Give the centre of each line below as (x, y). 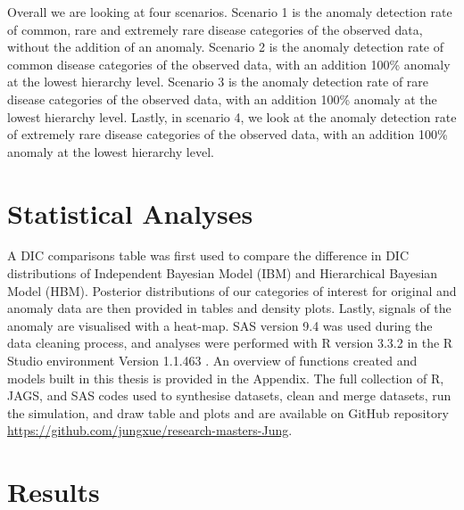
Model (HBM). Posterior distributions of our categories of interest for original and (232, 290)
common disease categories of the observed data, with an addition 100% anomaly (229, 64)
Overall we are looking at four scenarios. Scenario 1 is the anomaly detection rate (230, 12)
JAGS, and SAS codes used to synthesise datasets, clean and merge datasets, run (229, 395)
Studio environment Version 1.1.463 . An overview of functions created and (212, 361)
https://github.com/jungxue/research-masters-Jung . (150, 430)
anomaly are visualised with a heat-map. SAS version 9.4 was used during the (220, 325)
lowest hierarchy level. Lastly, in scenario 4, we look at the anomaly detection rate (232, 116)
